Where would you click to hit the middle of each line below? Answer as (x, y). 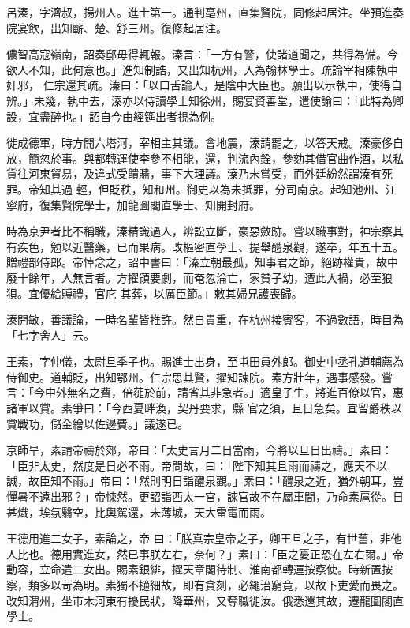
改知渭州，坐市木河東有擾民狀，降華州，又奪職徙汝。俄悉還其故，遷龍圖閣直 (205, 600)
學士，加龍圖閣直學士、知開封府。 (171, 204)
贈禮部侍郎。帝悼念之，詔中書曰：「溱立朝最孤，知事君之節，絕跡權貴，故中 (202, 262)
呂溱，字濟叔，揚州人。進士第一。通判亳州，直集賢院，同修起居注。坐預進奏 (205, 12)
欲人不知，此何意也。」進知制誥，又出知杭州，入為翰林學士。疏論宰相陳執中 (202, 69)
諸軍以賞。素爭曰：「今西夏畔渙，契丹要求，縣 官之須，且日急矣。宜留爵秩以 (204, 408)
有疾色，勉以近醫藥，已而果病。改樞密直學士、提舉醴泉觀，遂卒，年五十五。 (205, 246)
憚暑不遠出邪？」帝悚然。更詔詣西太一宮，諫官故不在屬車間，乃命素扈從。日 (205, 496)
